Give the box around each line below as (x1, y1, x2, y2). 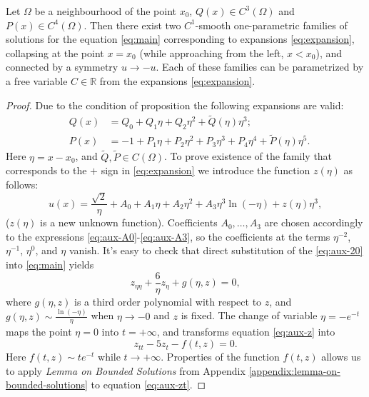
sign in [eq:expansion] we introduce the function (101, 163, 310, 178)
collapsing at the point (6, 45, 104, 60)
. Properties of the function (161, 349, 280, 364)
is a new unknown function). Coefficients (40, 215, 218, 230)
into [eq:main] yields (6, 257, 94, 272)
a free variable (6, 73, 68, 88)
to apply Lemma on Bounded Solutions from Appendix (6, 363, 246, 378)
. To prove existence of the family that (164, 149, 333, 164)
